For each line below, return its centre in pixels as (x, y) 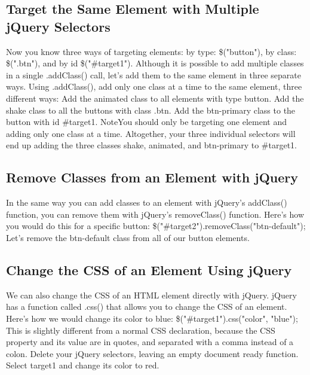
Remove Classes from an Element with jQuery (152, 177)
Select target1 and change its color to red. (83, 365)
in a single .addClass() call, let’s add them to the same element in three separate (154, 74)
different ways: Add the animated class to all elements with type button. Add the (155, 98)
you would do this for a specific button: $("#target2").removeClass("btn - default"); (156, 226)
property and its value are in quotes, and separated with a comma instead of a (150, 342)
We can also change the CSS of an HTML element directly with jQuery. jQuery (151, 295)
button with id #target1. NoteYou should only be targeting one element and (146, 122)
